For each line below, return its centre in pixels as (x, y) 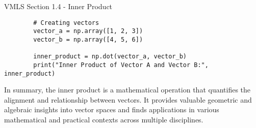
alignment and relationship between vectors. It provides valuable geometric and (128, 99)
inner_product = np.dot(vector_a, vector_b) (110, 57)
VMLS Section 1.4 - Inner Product (58, 6)
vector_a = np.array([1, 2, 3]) (88, 31)
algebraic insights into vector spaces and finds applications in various (112, 109)
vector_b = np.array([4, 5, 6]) (88, 39)
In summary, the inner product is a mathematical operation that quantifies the (127, 90)
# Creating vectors (66, 23)
